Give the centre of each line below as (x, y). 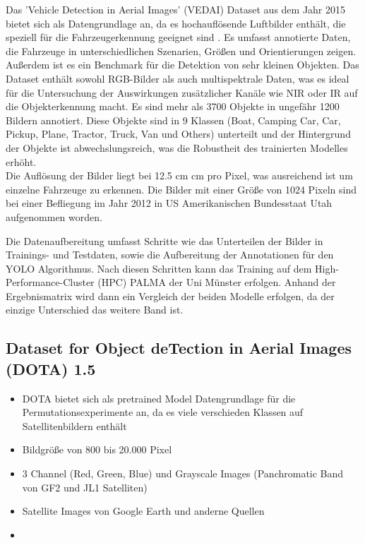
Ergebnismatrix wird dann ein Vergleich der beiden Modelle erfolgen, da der (170, 296)
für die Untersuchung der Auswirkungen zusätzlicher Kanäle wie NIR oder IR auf (182, 92)
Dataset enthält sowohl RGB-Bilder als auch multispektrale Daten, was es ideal (178, 78)
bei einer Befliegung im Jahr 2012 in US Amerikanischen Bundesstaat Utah (169, 203)
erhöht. (21, 161)
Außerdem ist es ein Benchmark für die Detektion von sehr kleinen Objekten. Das (182, 65)
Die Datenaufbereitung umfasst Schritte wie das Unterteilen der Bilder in (164, 240)
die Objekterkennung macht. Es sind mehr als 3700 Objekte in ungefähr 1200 (173, 106)
